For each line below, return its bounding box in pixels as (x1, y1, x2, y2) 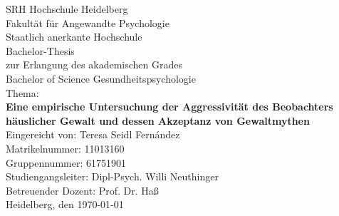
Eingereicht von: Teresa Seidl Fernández (6, 127, 180, 142)
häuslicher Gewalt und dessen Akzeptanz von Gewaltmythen (6, 113, 310, 128)
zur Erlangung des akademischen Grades (6, 57, 182, 72)
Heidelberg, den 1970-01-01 (6, 197, 124, 212)
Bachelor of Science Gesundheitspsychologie (6, 71, 196, 86)
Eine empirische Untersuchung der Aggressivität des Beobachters (6, 99, 333, 114)
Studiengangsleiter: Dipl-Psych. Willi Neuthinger (6, 169, 219, 184)
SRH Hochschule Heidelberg (6, 1, 128, 16)
